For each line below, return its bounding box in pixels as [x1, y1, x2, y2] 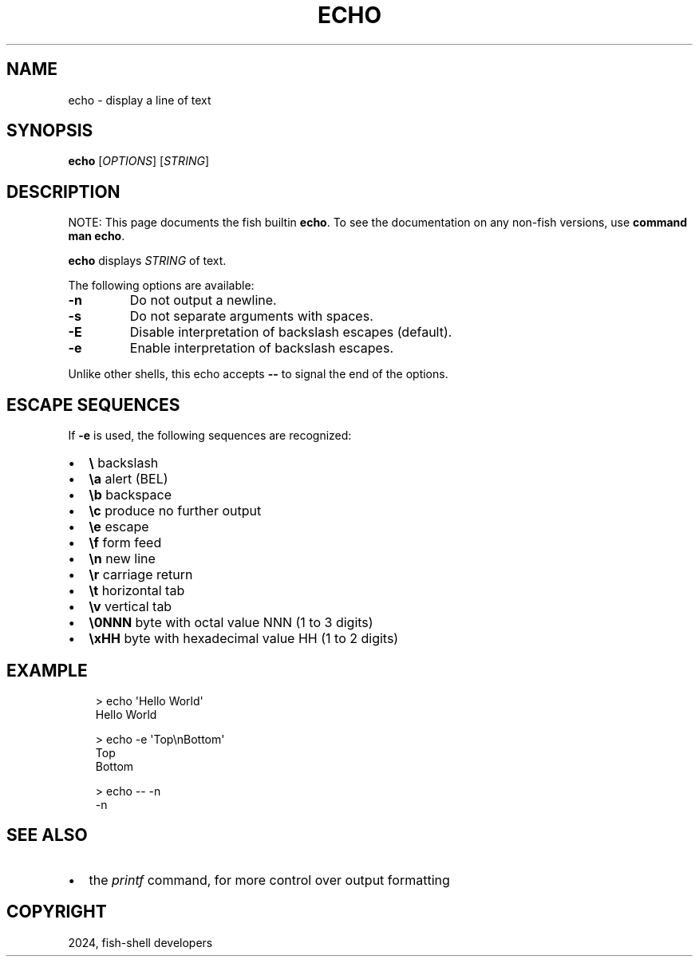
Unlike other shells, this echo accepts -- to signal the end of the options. [68, 367, 448, 381]
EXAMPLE [6, 660, 88, 681]
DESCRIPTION [6, 181, 120, 202]
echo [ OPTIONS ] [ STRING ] [68, 154, 209, 168]
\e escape [89, 519, 149, 535]
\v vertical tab [89, 598, 172, 615]
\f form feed [89, 535, 162, 551]
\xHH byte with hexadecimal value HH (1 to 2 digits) [89, 630, 399, 647]
